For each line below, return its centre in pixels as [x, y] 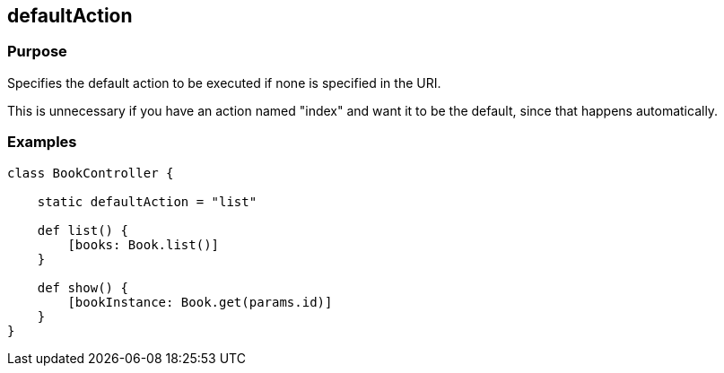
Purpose [37, 52]
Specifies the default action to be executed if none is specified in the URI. [224, 82]
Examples [42, 142]
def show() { [83, 287]
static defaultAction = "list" [147, 201]
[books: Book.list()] [144, 244]
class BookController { [91, 173]
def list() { [83, 230]
